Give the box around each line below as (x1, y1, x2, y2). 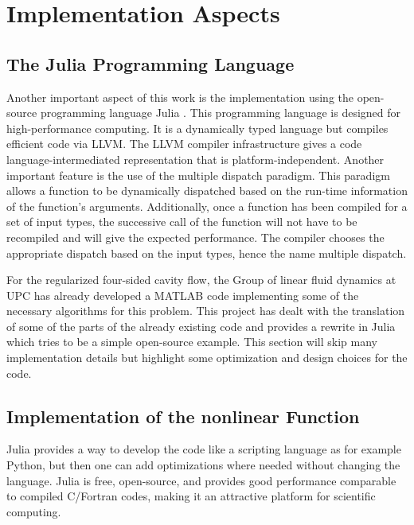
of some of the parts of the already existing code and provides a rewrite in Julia (6, 317, 396, 334)
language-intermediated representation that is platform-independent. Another (6, 150, 385, 167)
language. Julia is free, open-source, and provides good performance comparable (6, 472, 396, 488)
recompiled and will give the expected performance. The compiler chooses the (6, 228, 385, 245)
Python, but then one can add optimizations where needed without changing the (6, 457, 400, 473)
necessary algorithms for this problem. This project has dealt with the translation (6, 302, 405, 319)
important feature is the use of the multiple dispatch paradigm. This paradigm (6, 166, 390, 183)
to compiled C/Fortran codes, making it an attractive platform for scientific (6, 488, 376, 504)
